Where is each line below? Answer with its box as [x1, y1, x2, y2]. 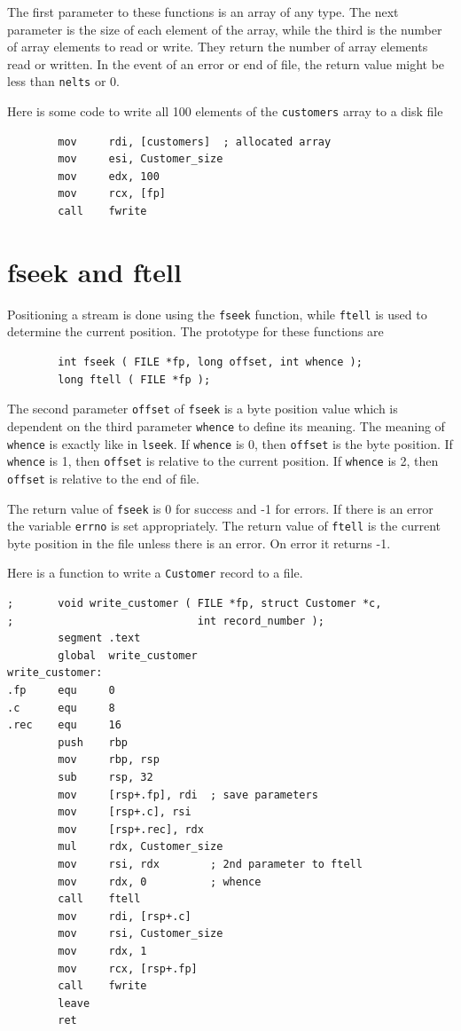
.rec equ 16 [7, 719, 121, 732]
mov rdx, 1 [58, 944, 147, 957]
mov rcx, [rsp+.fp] [58, 962, 198, 975]
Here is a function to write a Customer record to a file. [7, 563, 303, 582]
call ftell [58, 893, 141, 906]
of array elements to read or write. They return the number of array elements [7, 37, 428, 56]
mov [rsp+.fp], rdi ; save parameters [58, 788, 318, 801]
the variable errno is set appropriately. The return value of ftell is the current [7, 516, 441, 535]
